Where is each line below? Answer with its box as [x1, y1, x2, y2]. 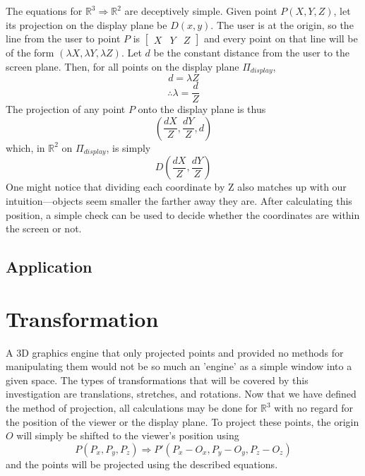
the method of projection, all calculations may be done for [6, 400, 258, 415]
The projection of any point [6, 102, 126, 117]
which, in [6, 140, 45, 155]
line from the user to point [6, 31, 121, 46]
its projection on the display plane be [6, 17, 167, 32]
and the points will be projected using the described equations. [6, 456, 278, 471]
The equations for [6, 4, 83, 18]
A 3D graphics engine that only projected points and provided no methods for [6, 345, 344, 359]
